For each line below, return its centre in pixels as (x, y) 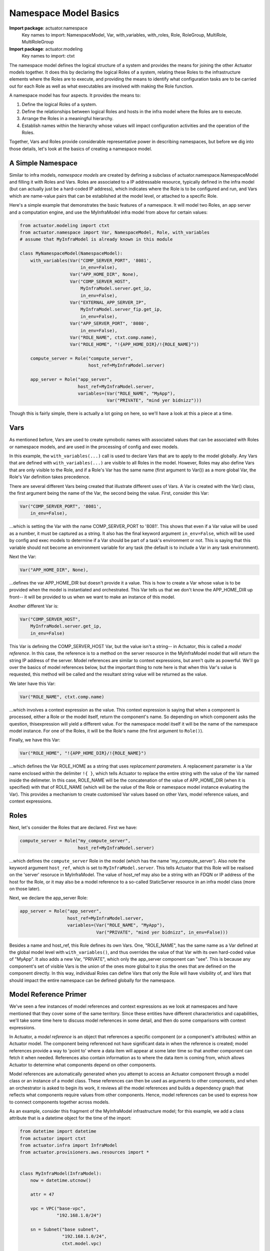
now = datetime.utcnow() (61, 1180)
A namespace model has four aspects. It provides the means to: (75, 96)
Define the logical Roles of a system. (59, 105)
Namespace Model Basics (64, 13)
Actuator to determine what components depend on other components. (83, 1065)
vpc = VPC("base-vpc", (58, 1208)
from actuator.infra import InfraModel (68, 1145)
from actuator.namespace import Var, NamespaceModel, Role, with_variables (115, 232)
